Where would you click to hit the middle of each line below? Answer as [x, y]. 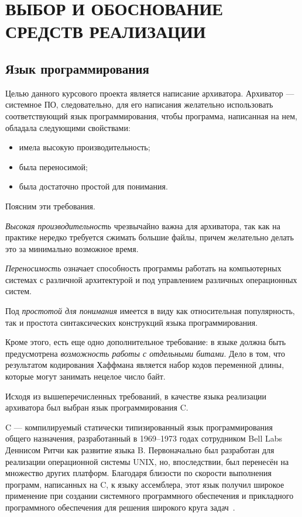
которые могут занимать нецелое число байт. [85, 376]
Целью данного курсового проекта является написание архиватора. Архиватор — [150, 93]
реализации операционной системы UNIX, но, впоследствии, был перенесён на [147, 461]
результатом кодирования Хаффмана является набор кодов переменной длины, [145, 365]
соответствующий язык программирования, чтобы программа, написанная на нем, [151, 116]
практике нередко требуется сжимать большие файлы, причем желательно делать [150, 237]
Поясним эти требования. [50, 206]
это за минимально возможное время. [72, 248]
